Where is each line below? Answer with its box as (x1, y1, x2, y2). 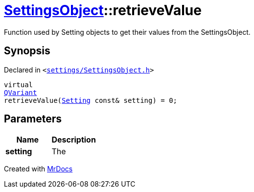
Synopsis (4, 45, 50, 57)
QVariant (4, 88, 37, 96)
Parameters (4, 113, 62, 125)
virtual (4, 80, 33, 89)
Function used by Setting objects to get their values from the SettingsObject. (4, 27, 251, 36)
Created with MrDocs (4, 165, 73, 173)
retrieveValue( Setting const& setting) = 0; (4, 96, 178, 104)
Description (51, 135, 96, 145)
